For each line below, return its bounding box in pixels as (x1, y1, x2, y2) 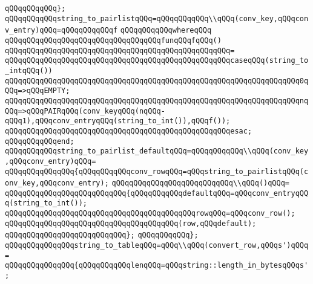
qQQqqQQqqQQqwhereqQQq (120, 26, 212, 35)
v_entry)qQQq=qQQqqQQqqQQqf (5, 26, 118, 35)
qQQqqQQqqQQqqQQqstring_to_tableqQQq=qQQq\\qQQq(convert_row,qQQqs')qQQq (5, 241, 309, 250)
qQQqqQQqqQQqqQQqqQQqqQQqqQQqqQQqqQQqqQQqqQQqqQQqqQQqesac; (5, 126, 252, 135)
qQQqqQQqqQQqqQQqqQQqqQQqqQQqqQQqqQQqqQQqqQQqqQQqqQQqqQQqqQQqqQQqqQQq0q (5, 76, 309, 85)
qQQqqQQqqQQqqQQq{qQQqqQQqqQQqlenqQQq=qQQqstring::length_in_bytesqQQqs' (5, 261, 309, 270)
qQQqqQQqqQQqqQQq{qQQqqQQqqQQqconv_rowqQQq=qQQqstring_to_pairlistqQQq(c (5, 167, 309, 176)
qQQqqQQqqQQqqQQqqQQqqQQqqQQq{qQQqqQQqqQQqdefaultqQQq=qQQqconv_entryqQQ (5, 189, 309, 198)
